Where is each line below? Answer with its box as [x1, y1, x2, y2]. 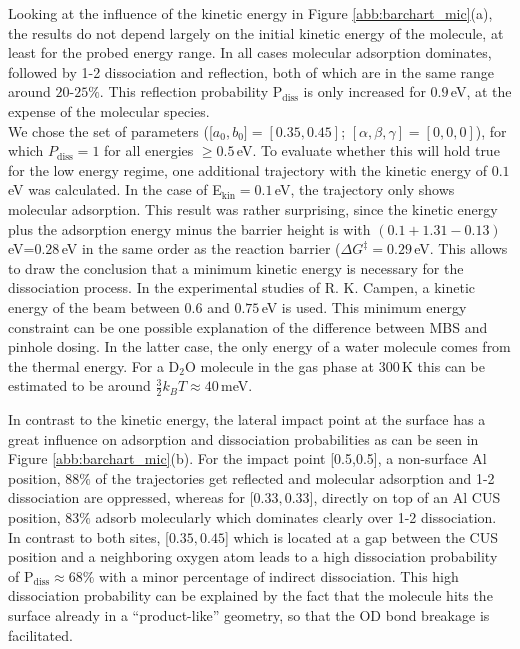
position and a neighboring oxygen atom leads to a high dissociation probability [8, 546, 498, 567]
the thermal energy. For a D [8, 355, 180, 376]
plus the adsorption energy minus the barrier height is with [8, 218, 371, 239]
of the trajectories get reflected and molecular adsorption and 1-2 [95, 467, 495, 488]
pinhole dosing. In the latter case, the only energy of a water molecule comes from [8, 336, 511, 357]
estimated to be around [8, 375, 151, 396]
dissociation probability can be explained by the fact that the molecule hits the [8, 585, 493, 606]
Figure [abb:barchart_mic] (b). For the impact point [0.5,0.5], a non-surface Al [8, 448, 487, 469]
